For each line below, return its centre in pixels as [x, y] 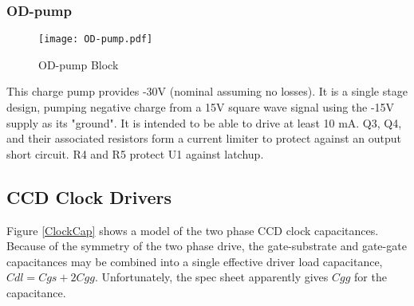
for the [371, 277]
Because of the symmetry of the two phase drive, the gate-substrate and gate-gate [207, 246]
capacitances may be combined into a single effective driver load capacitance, [195, 261]
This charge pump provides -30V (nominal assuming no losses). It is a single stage [207, 91]
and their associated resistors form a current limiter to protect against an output [204, 138]
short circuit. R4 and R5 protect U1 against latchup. [135, 153]
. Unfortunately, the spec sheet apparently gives [211, 277]
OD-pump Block [79, 64]
